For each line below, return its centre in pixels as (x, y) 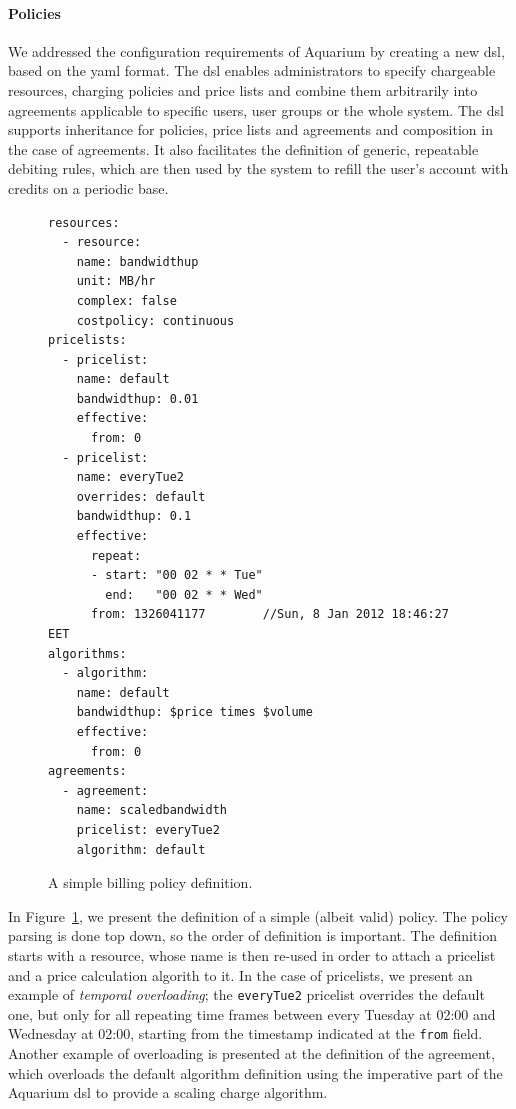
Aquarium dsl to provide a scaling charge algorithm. (168, 1092)
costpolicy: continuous (155, 320)
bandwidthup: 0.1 (134, 516)
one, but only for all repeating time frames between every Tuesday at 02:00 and (252, 1013)
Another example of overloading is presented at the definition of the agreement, (251, 1053)
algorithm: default (141, 849)
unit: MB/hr (116, 281)
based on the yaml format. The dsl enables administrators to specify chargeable (252, 70)
